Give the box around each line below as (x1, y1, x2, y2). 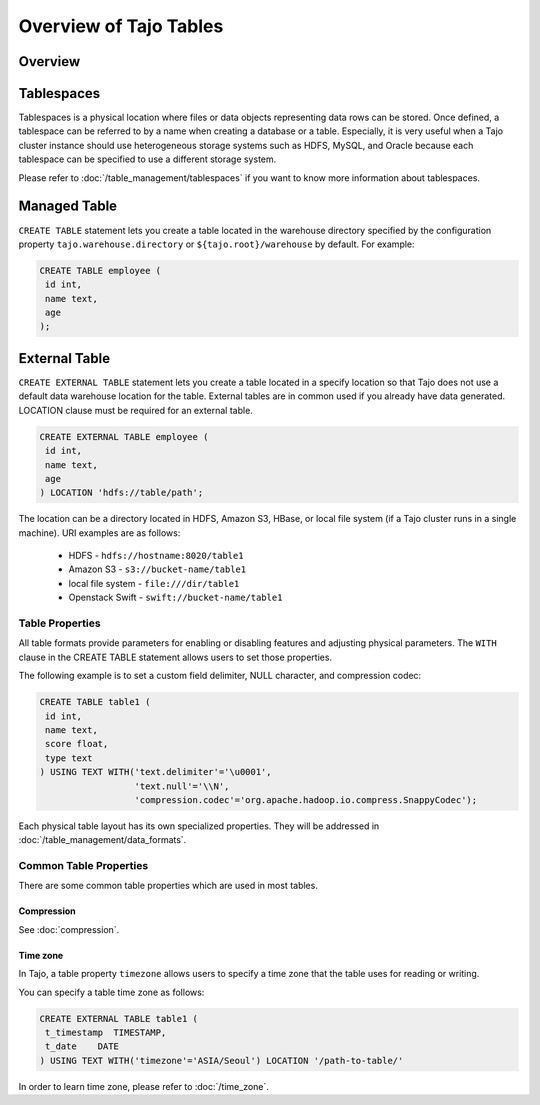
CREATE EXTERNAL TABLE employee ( (39, 431, 209, 442)
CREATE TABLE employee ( (39, 265, 162, 276)
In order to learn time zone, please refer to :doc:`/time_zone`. (18, 1080, 270, 1092)
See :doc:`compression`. (18, 923, 120, 935)
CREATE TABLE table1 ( (39, 696, 151, 708)
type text (45, 752, 93, 764)
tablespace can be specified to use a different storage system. (18, 153, 277, 165)
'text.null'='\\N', (134, 780, 230, 792)
